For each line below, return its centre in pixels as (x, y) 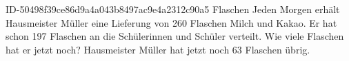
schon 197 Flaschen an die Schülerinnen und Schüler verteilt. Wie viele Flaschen (175, 36)
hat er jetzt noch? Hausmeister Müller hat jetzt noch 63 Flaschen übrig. (158, 49)
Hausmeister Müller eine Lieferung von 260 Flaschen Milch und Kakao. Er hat (171, 22)
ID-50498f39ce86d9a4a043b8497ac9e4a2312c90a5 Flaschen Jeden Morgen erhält (173, 9)
